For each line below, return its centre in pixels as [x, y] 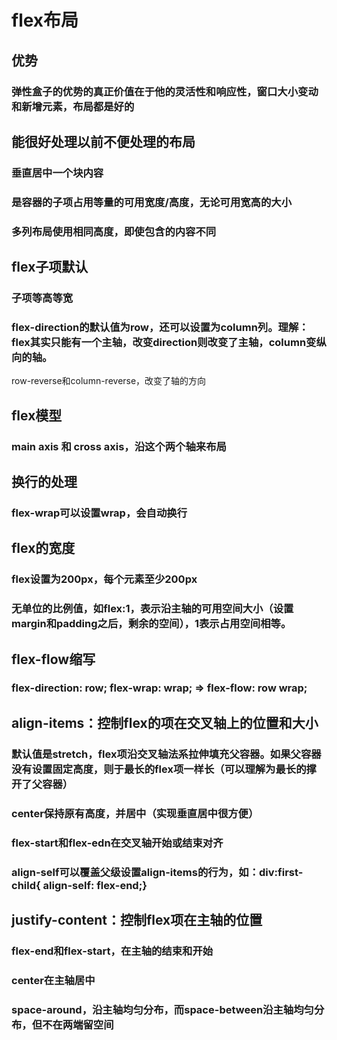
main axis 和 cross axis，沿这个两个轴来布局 [119, 446]
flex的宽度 [43, 548]
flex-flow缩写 [53, 659]
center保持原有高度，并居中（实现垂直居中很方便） [135, 813]
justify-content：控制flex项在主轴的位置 [137, 919]
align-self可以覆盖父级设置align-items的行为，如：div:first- [157, 872]
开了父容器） [42, 784]
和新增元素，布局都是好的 [73, 106]
